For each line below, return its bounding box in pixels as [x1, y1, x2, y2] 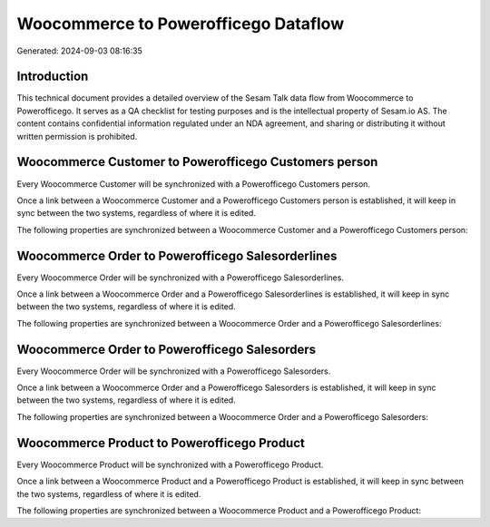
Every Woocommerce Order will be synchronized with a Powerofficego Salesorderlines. [16, 272, 345, 283]
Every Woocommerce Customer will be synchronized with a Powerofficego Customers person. [16, 178, 371, 190]
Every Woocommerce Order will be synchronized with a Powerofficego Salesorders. [16, 366, 331, 376]
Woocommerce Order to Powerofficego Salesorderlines [16, 248, 338, 263]
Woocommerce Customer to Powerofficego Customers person [16, 154, 378, 170]
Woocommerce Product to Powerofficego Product [16, 435, 306, 451]
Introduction [16, 69, 89, 84]
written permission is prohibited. [16, 131, 138, 142]
